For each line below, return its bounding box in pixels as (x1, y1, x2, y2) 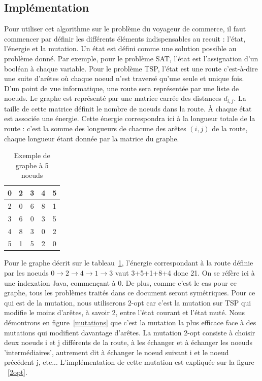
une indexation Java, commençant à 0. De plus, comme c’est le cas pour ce (4, 277, 237, 288)
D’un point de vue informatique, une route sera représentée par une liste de (4, 83, 239, 93)
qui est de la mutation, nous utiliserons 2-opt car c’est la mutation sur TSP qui (4, 297, 251, 308)
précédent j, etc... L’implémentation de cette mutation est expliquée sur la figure (4, 357, 254, 367)
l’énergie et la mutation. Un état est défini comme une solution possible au (4, 43, 237, 54)
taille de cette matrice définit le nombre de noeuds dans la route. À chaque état (4, 103, 252, 113)
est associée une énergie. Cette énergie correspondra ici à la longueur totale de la (4, 113, 255, 124)
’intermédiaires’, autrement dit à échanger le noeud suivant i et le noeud (4, 347, 229, 357)
